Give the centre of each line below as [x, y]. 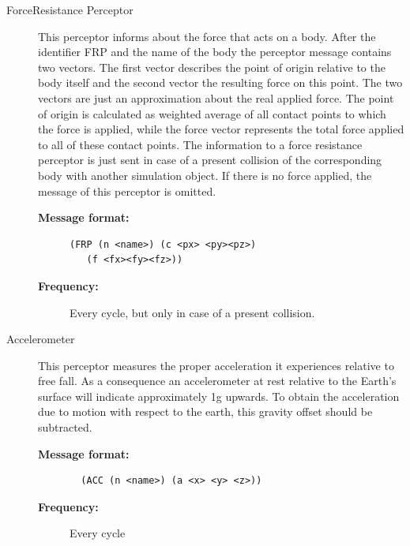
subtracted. [65, 427]
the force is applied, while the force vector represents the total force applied [221, 129]
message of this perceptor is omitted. [127, 191]
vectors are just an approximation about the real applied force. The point [216, 97]
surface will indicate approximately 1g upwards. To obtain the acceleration [219, 396]
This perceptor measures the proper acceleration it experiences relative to [216, 365]
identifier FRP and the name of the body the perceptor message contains [215, 52]
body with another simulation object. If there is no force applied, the [205, 175]
